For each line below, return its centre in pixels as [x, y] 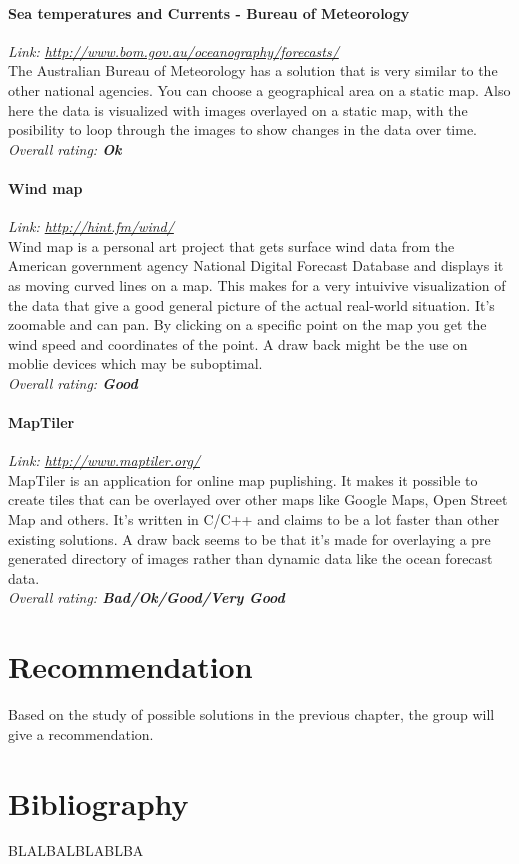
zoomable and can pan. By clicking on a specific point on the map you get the [247, 324]
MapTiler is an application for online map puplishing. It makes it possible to [243, 479]
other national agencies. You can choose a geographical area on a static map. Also [259, 89]
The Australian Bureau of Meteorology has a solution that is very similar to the [253, 70]
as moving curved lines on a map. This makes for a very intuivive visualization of [257, 284]
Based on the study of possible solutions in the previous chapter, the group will [251, 714]
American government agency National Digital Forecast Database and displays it [256, 265]
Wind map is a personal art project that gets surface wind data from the [231, 245]
